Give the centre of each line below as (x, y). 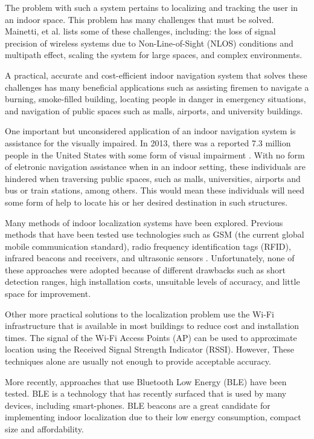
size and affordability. (44, 429)
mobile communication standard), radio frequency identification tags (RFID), (148, 246)
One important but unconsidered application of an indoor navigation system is (150, 131)
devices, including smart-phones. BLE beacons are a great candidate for (138, 405)
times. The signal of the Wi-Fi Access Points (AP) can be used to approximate (151, 337)
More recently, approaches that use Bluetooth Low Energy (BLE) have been (146, 381)
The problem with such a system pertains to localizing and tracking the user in (152, 7)
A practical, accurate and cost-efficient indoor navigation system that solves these (156, 75)
